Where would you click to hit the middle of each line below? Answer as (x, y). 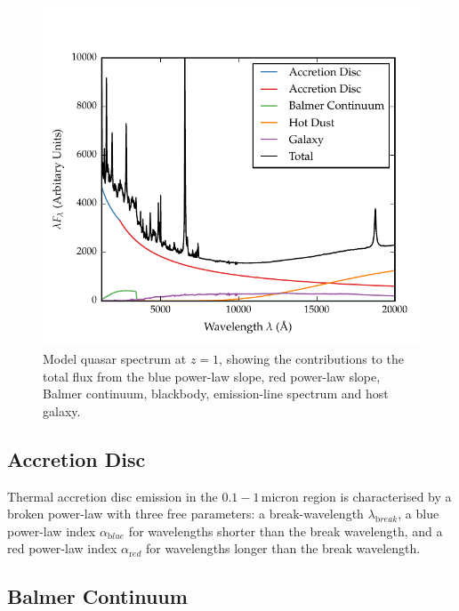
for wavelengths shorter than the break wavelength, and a (286, 531)
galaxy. (62, 410)
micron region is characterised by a (356, 496)
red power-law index (62, 548)
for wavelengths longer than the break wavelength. (283, 548)
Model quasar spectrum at (115, 359)
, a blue (419, 514)
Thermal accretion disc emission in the (113, 496)
